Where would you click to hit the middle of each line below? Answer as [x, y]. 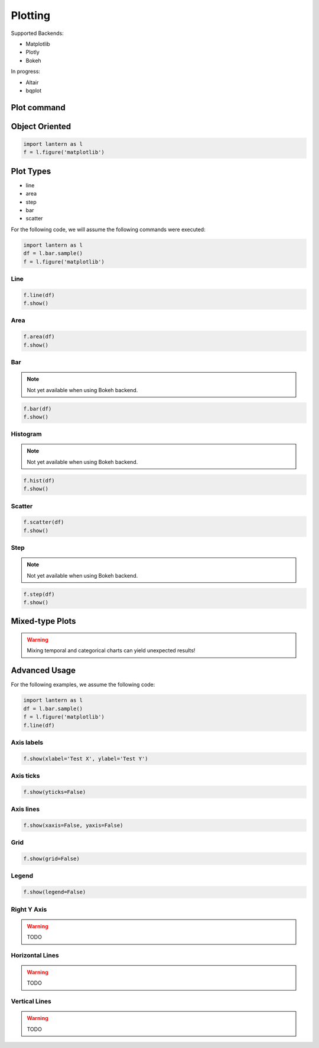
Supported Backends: [38, 33]
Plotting [30, 15]
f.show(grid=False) [51, 859]
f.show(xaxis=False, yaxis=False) [73, 825]
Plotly [32, 52]
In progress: [26, 72]
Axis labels [27, 742]
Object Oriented [41, 126]
